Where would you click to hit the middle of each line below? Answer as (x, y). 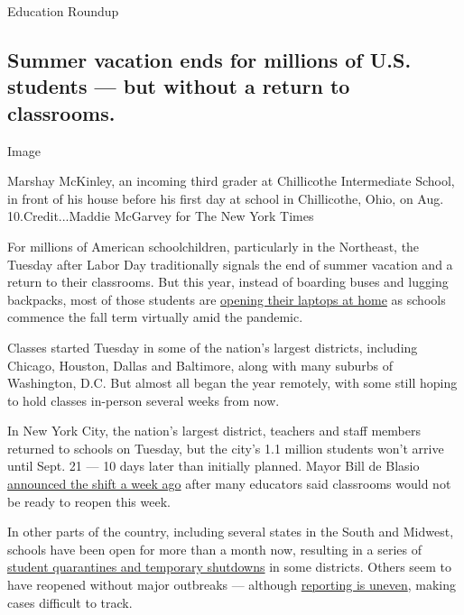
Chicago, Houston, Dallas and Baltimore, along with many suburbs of (200, 365)
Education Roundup (63, 11)
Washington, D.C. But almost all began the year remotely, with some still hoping (232, 383)
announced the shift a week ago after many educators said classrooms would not (229, 484)
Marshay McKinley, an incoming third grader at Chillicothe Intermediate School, (231, 181)
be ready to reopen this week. (89, 501)
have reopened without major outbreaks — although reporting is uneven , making (232, 585)
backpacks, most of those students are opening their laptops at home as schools (227, 299)
